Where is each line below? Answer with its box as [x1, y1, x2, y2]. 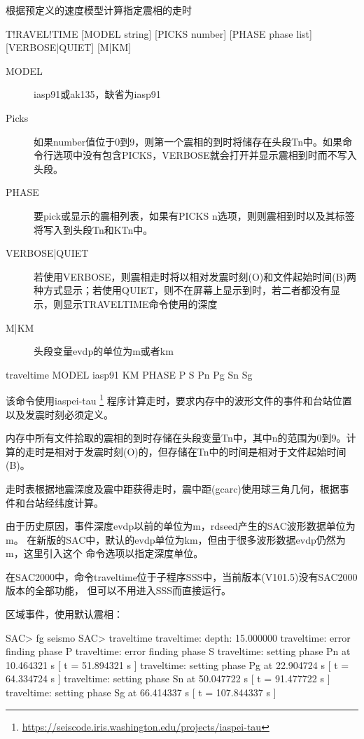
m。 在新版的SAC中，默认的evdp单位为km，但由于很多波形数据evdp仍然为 [6, 532, 346, 547]
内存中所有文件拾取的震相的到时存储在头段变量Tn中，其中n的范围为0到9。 [6, 430, 346, 445]
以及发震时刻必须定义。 [6, 407, 113, 421]
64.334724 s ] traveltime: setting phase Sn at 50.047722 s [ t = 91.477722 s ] [6, 671, 330, 686]
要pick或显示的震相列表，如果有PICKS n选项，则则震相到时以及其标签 [34, 208, 355, 223]
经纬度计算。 [44, 495, 104, 509]
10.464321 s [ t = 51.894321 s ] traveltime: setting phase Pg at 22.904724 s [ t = [6, 657, 349, 672]
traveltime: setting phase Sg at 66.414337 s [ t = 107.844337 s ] [6, 685, 276, 700]
